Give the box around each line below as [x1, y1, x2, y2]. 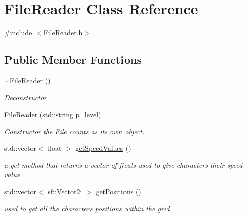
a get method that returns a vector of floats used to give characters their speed [4, 159, 243, 170]
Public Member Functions [4, 52, 142, 67]
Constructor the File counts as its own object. [4, 126, 145, 136]
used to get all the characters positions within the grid [4, 203, 170, 213]
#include [4, 27, 32, 38]
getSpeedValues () [75, 143, 131, 153]
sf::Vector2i [48, 186, 82, 197]
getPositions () [96, 186, 141, 197]
